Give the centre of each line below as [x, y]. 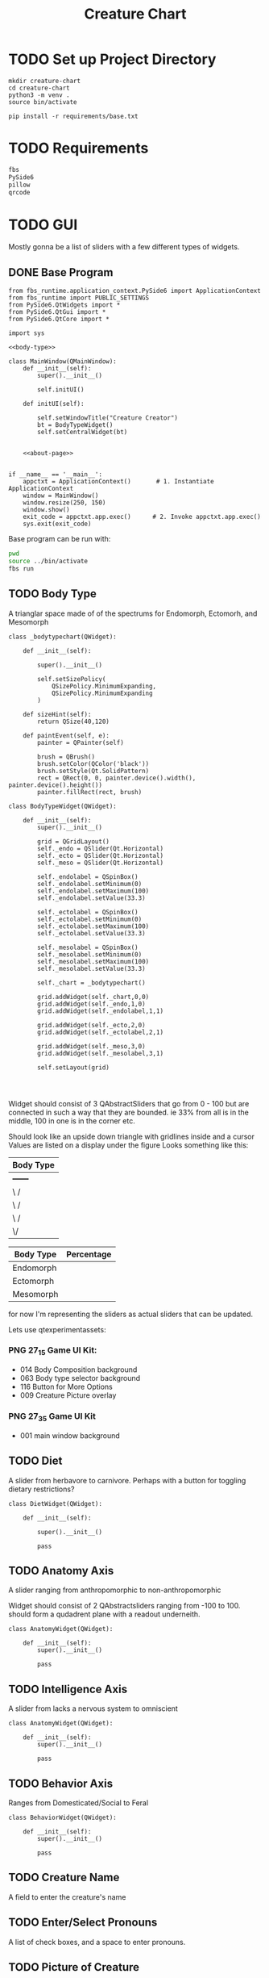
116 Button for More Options [66, 1387]
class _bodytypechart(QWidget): [62, 637]
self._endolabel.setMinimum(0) [90, 884]
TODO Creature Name [64, 1878]
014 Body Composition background [79, 1370]
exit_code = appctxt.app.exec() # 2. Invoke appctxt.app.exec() [142, 517]
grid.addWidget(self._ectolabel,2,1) [100, 1032]
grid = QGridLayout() [74, 841]
